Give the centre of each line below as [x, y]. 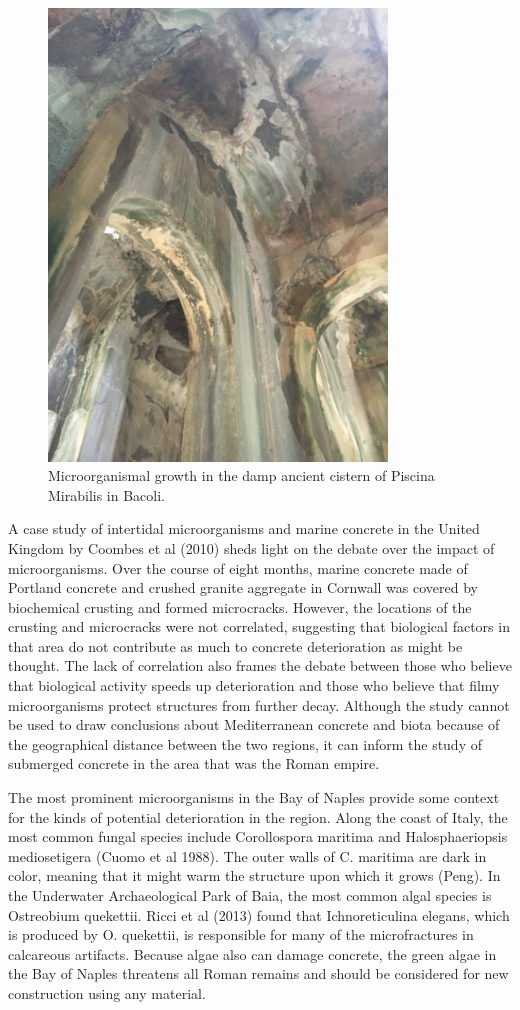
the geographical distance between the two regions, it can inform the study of [245, 743]
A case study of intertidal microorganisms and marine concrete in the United [244, 528]
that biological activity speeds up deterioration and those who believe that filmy [254, 685]
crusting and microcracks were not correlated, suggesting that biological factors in [259, 626]
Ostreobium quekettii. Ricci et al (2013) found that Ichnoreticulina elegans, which [259, 914]
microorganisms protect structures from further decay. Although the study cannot [259, 704]
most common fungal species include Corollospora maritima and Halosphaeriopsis [258, 836]
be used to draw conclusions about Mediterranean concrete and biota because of [254, 724]
